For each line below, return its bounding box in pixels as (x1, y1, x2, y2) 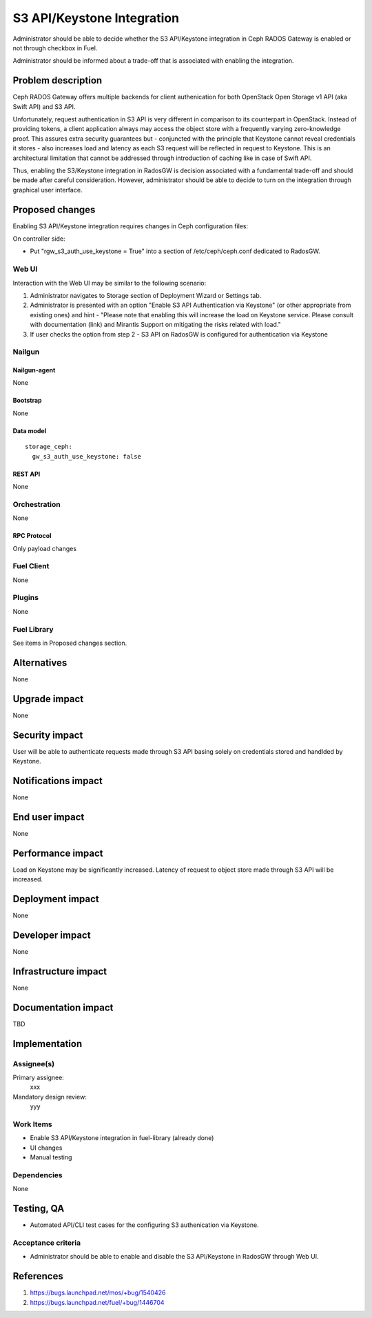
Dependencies (12, 1170, 63, 1179)
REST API (12, 470, 41, 478)
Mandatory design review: (12, 1092, 87, 1101)
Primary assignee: (12, 1073, 65, 1081)
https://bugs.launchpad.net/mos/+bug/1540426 (30, 1288, 166, 1297)
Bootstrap (12, 397, 42, 405)
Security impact (12, 729, 83, 741)
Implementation (12, 1038, 83, 1050)
